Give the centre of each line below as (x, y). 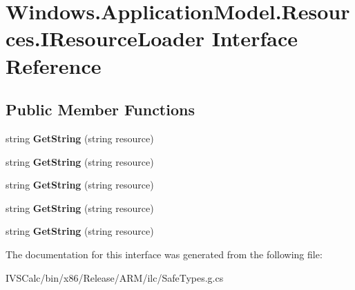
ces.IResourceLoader (105, 38)
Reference (54, 65)
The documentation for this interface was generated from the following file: (164, 254)
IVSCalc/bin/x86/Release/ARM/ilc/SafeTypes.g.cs (115, 277)
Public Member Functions (100, 109)
